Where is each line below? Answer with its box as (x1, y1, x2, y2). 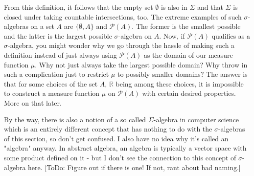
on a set (30, 21, 54, 31)
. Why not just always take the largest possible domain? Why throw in (35, 59, 248, 69)
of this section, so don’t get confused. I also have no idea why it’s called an (4, 133, 229, 143)
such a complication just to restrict (4, 69, 109, 79)
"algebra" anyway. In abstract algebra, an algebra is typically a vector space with (4, 143, 247, 153)
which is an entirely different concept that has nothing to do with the (4, 124, 212, 134)
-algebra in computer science (153, 114, 239, 124)
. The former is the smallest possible (132, 21, 241, 31)
